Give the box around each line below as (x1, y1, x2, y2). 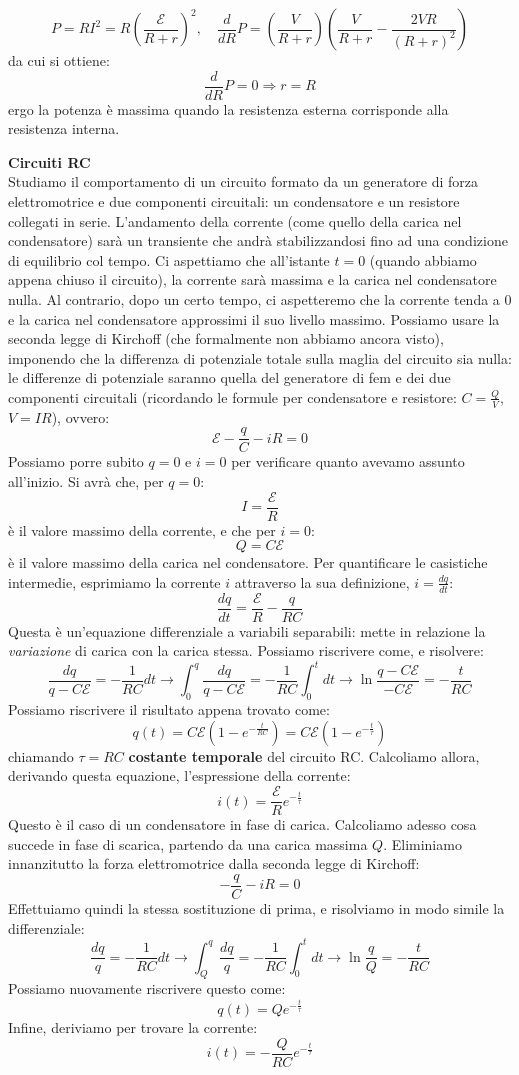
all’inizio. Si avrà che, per (8, 471, 164, 492)
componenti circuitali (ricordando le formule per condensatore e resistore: (8, 386, 457, 407)
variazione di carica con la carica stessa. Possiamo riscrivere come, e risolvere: (8, 640, 484, 661)
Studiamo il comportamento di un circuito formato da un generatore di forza (8, 171, 479, 192)
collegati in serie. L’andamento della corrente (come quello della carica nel (8, 210, 462, 231)
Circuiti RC (8, 151, 91, 172)
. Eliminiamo (383, 833, 462, 854)
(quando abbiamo (369, 249, 477, 270)
